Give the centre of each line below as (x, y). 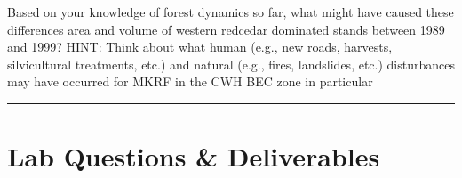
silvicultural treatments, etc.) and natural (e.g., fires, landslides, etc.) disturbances (231, 64)
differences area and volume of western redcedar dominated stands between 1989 (226, 29)
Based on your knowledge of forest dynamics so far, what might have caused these (231, 12)
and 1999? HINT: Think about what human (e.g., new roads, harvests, (200, 47)
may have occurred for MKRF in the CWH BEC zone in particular (190, 81)
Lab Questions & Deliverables (194, 156)
